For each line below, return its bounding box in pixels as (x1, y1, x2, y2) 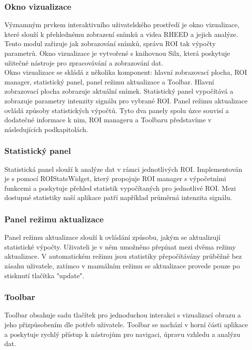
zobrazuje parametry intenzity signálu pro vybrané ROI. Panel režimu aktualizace (4, 95, 248, 105)
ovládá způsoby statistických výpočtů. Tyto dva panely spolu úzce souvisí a (4, 105, 229, 115)
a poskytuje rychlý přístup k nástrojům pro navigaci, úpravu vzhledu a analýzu (4, 329, 240, 339)
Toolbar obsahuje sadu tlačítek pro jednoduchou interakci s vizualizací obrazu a (4, 310, 241, 320)
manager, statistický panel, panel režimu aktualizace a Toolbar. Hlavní (4, 76, 214, 86)
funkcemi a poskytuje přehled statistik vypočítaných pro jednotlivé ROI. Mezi (4, 183, 236, 193)
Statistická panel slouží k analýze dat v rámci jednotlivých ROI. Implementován (4, 164, 242, 174)
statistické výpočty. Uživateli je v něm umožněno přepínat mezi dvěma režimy (4, 241, 236, 251)
